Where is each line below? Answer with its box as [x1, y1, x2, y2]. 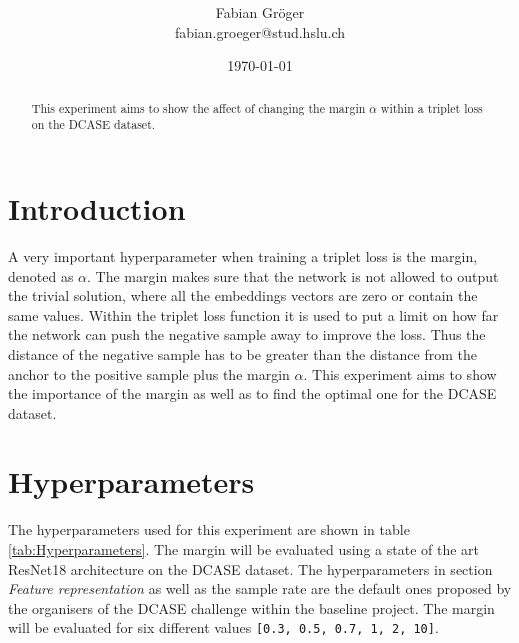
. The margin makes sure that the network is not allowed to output [87, 265, 499, 286]
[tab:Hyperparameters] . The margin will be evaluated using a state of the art [8, 539, 479, 560]
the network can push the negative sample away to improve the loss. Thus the [8, 324, 486, 345]
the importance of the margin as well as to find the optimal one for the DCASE [8, 383, 497, 404]
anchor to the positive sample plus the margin [8, 363, 290, 384]
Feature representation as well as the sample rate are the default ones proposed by [8, 578, 512, 599]
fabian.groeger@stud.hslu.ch [174, 21, 346, 42]
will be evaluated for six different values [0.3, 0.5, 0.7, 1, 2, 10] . [8, 617, 439, 638]
